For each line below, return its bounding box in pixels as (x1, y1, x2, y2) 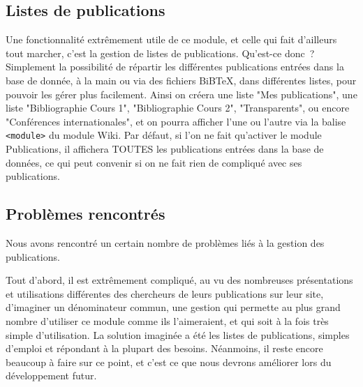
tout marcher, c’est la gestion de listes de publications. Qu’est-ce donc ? (6, 45, 315, 60)
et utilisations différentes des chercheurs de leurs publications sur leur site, (6, 286, 324, 301)
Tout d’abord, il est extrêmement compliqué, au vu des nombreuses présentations (6, 273, 353, 287)
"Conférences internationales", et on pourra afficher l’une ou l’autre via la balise (6, 114, 346, 128)
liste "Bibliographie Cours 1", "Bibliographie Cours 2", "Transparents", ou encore (6, 100, 350, 115)
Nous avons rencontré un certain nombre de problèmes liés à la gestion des (6, 236, 325, 250)
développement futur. (6, 368, 97, 383)
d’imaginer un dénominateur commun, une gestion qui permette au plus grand (6, 300, 341, 314)
